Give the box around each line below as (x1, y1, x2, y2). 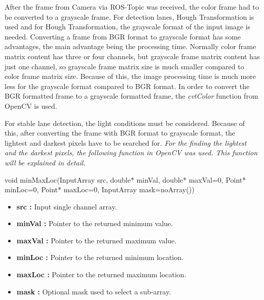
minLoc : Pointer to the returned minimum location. (16, 252, 183, 263)
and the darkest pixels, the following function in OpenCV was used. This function (5, 147, 258, 158)
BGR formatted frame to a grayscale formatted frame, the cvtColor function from (5, 91, 258, 101)
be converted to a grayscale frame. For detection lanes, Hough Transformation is (5, 11, 254, 22)
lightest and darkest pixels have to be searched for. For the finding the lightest (5, 137, 247, 148)
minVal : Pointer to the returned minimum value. (16, 218, 173, 229)
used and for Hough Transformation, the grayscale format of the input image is (5, 21, 251, 32)
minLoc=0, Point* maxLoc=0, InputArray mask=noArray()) (5, 184, 195, 195)
